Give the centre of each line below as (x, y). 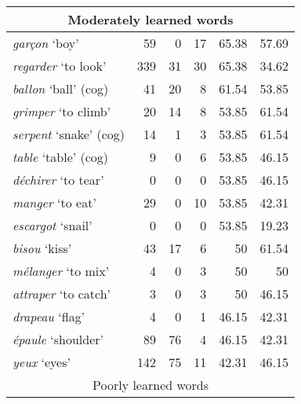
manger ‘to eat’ (54, 202)
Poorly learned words (151, 385)
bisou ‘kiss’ (42, 248)
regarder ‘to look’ (60, 66)
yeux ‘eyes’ (42, 362)
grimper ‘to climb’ (62, 111)
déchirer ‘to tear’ (58, 180)
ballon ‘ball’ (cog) (61, 88)
